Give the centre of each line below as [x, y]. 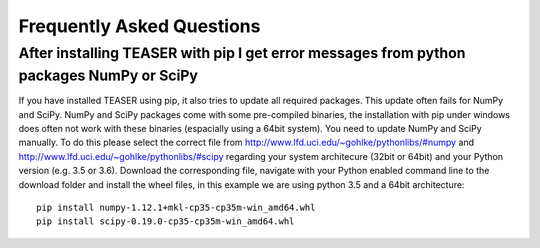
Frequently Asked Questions [139, 26]
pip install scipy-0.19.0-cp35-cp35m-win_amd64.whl [165, 221]
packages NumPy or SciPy [108, 75]
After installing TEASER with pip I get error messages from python [242, 53]
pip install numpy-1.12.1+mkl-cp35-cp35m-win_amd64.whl [176, 207]
